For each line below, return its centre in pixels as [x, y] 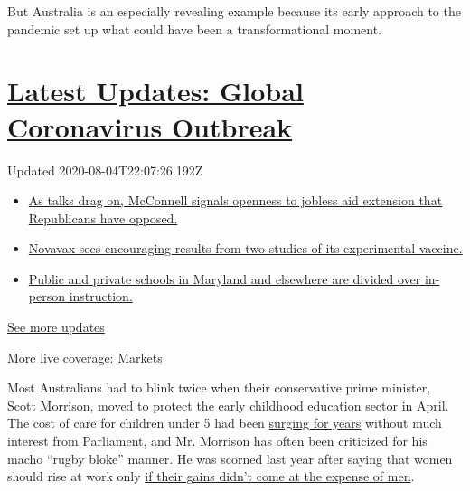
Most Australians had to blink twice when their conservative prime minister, [219, 387]
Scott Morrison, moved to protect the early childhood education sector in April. [228, 405]
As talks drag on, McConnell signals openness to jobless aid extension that [235, 200]
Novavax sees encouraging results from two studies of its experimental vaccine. [245, 248]
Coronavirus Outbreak [150, 126]
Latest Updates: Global [155, 91]
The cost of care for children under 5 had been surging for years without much [225, 423]
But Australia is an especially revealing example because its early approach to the [234, 11]
